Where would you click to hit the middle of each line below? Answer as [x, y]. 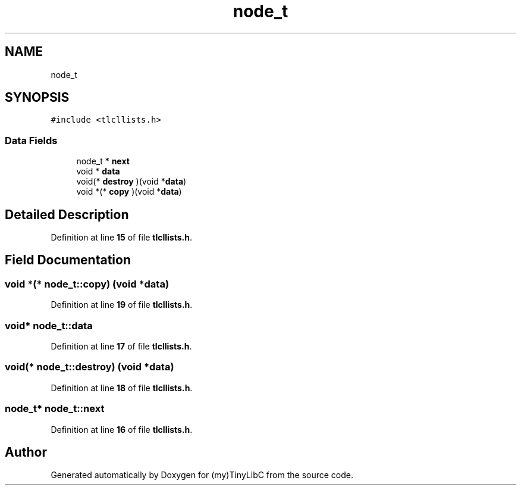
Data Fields [31, 140]
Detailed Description [67, 214]
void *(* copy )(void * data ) [129, 192]
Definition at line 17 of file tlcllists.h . [121, 346]
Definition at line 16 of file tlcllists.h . [122, 429]
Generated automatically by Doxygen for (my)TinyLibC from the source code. [202, 475]
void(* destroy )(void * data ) [131, 182]
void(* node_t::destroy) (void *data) [90, 367]
